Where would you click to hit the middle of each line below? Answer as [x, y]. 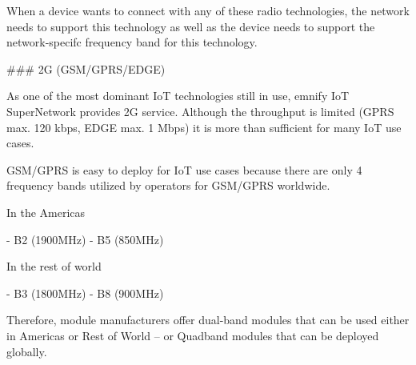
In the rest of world [54, 266]
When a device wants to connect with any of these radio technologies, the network [208, 10]
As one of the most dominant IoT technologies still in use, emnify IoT [178, 96]
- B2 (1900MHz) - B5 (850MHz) [85, 239]
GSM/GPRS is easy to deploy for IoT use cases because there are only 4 [184, 169]
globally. [27, 351]
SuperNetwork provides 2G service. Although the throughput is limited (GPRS [200, 111]
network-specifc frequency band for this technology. [132, 42]
